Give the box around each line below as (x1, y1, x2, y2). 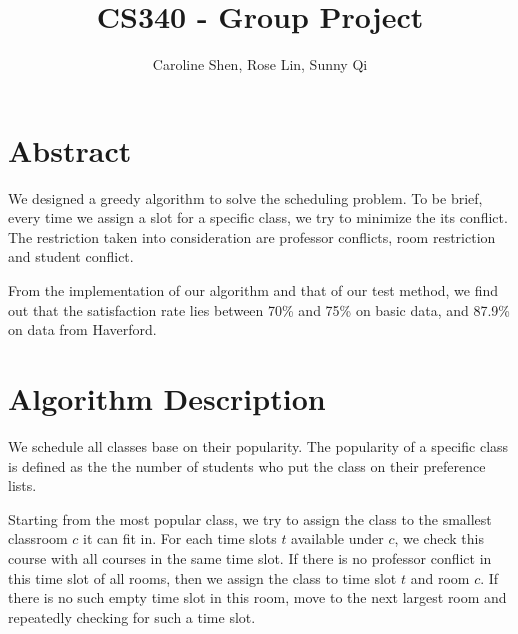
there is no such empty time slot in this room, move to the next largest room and (8, 587, 507, 608)
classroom (8, 528, 68, 549)
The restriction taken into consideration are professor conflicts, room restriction (8, 226, 496, 247)
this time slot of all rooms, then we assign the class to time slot (8, 567, 397, 588)
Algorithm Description (8, 378, 326, 418)
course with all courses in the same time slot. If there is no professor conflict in (8, 547, 492, 568)
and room (410, 567, 470, 588)
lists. (8, 475, 37, 496)
